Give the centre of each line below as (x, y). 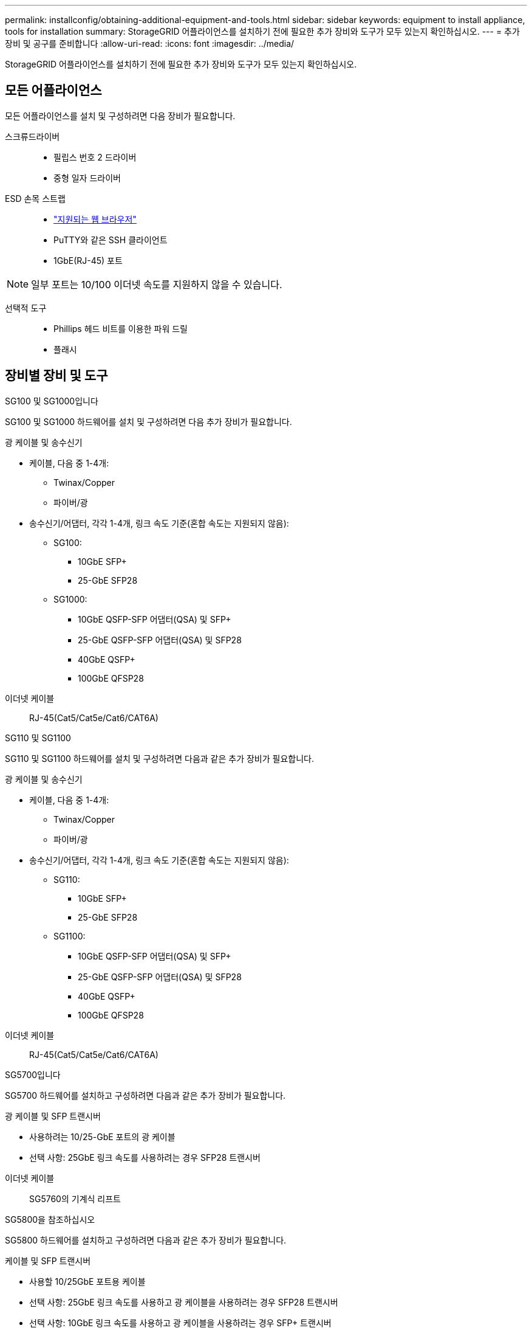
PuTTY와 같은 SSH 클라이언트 (111, 240)
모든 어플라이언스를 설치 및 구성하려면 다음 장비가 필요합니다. (120, 116)
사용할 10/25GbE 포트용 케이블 (87, 1281)
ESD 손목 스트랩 (35, 198)
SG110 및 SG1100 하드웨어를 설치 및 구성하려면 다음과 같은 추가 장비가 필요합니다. (159, 758)
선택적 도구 (26, 308)
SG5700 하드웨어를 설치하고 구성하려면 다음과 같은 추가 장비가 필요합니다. (145, 1095)
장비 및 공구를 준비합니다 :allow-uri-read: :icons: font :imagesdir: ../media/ (150, 43)
